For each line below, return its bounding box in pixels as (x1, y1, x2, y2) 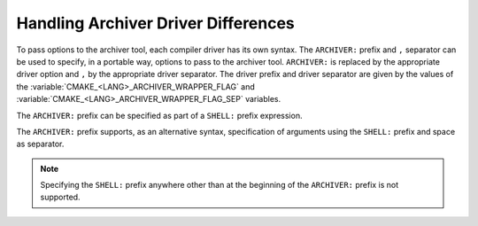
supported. (40, 191, 81, 203)
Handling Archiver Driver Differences (16, 13, 296, 33)
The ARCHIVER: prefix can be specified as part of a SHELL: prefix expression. (16, 110, 303, 121)
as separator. (16, 138, 65, 150)
